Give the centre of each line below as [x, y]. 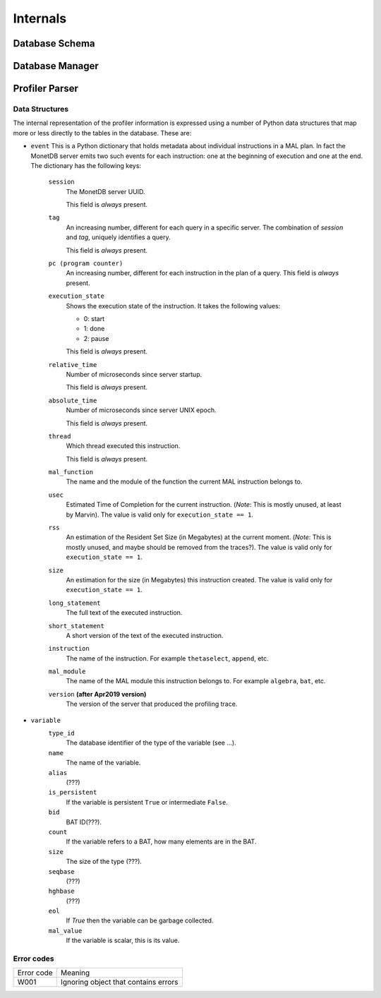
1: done [94, 329]
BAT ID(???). [84, 822]
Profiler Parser [46, 89]
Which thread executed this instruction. [123, 446]
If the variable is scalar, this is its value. [123, 940]
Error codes [34, 958]
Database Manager [56, 66]
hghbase [62, 891]
